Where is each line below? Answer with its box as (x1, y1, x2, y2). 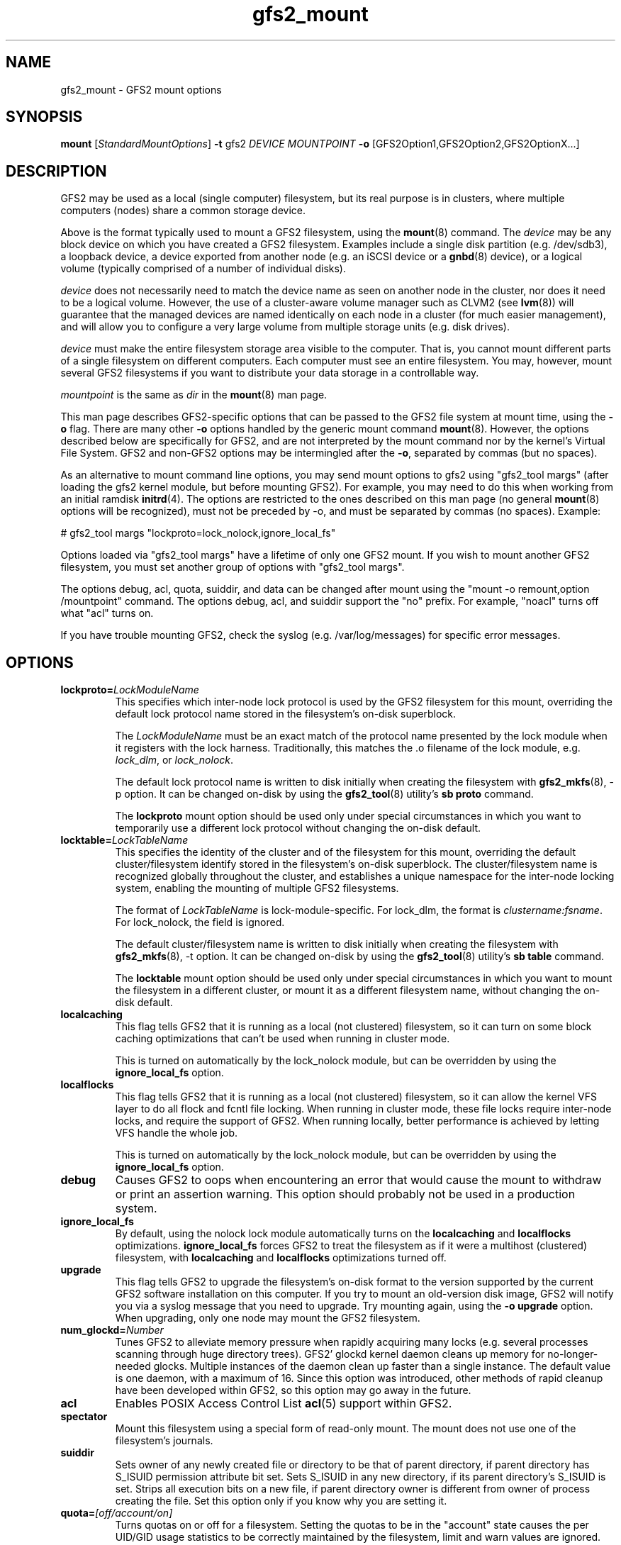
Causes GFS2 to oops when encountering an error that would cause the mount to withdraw (115, 1173, 602, 1188)
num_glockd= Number (60, 1324, 164, 1337)
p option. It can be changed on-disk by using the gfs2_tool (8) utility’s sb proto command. (115, 788, 534, 801)
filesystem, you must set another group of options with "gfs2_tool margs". (60, 561, 405, 574)
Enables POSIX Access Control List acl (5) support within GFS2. (115, 1396, 452, 1411)
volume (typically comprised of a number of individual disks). (60, 262, 347, 275)
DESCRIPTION (6, 162, 107, 180)
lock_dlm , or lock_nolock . (115, 754, 234, 766)
